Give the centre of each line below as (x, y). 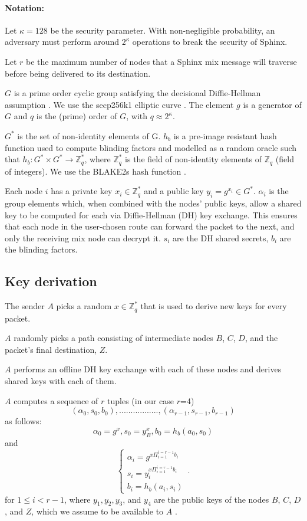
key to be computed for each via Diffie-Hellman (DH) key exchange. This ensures (151, 214)
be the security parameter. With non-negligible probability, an (163, 30)
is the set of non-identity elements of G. (89, 135)
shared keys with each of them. (61, 380)
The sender (25, 306)
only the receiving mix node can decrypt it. (83, 237)
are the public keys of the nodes (212, 499)
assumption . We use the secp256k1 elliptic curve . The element (119, 104)
